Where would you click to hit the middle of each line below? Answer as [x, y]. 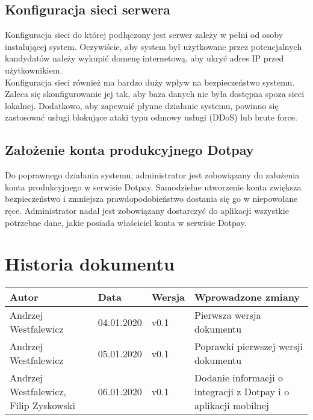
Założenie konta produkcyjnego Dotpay [129, 150]
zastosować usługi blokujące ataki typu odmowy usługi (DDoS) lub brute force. [151, 117]
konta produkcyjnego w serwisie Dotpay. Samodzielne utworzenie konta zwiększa [153, 186]
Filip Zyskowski [42, 406]
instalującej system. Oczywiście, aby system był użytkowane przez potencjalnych [153, 46]
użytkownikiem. [34, 70]
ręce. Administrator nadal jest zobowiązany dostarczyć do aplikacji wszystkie [147, 210]
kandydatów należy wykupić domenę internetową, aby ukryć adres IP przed [144, 58]
